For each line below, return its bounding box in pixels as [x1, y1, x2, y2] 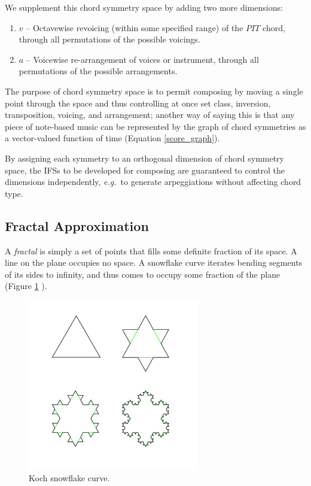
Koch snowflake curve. [29, 472, 110, 484]
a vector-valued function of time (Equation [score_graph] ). [5, 132, 220, 144]
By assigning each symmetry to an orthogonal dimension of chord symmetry [5, 151, 284, 164]
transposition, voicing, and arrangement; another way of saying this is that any [5, 108, 295, 121]
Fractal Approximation [5, 216, 149, 235]
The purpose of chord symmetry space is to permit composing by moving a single [5, 84, 303, 97]
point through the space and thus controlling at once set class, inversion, [5, 96, 271, 109]
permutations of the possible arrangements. [19, 65, 178, 77]
